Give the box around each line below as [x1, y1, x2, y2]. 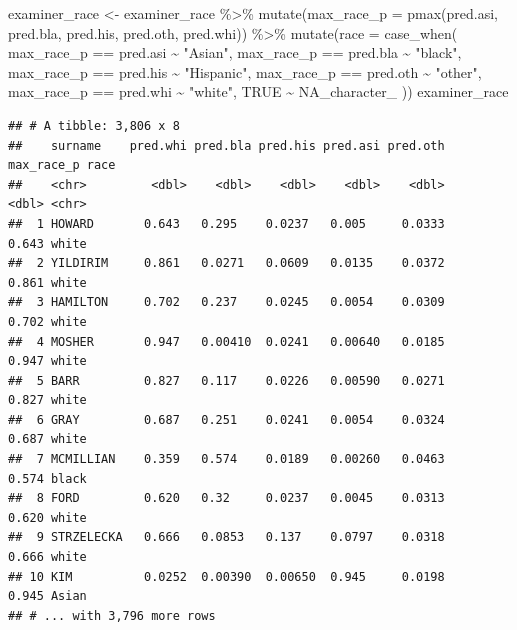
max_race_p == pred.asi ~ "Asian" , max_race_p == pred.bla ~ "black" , [8, 42, 462, 63]
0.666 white [8, 550, 87, 565]
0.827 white [8, 393, 87, 408]
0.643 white [8, 236, 87, 251]
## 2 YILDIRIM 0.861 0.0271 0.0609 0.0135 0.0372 [8, 256, 445, 271]
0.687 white [8, 432, 87, 447]
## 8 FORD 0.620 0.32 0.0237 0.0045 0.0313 [8, 491, 445, 506]
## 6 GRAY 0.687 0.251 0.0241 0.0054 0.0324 [8, 412, 445, 427]
